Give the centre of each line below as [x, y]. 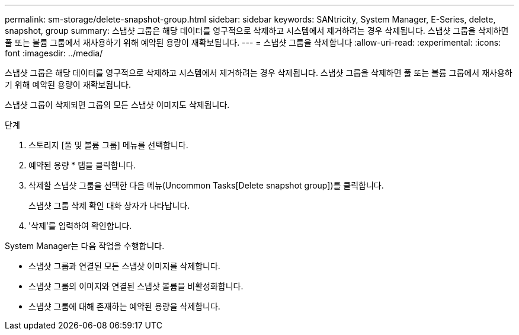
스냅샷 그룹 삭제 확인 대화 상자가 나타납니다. [109, 205]
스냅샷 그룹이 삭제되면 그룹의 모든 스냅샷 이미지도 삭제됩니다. [117, 105]
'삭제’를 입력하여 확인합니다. [80, 226]
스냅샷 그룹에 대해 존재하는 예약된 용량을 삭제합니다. [124, 306]
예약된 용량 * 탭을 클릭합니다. [82, 165]
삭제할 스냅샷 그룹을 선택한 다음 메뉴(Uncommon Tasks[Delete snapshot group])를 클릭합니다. [206, 185]
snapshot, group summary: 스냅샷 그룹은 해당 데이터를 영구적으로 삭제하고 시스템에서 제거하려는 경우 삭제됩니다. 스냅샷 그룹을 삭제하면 [257, 31]
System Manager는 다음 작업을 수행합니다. [85, 246]
